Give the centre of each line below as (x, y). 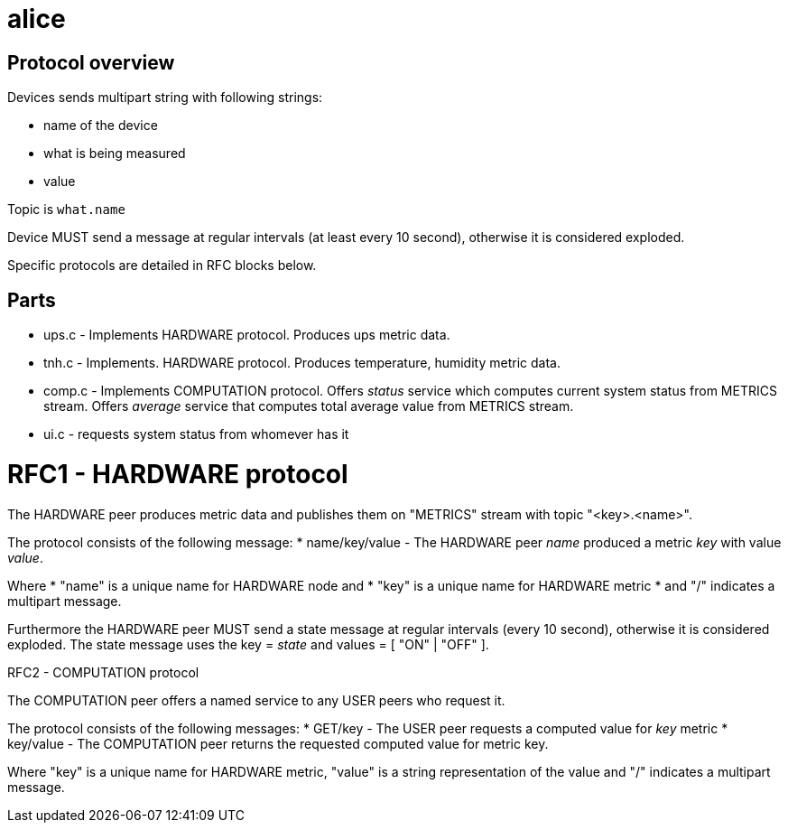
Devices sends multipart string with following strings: (165, 98)
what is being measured (115, 154)
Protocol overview (91, 62)
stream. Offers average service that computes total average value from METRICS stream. (309, 406)
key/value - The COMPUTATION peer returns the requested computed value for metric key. (278, 743)
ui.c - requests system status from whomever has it (196, 434)
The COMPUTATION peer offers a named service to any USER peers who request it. (256, 700)
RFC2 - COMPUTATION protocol (103, 672)
